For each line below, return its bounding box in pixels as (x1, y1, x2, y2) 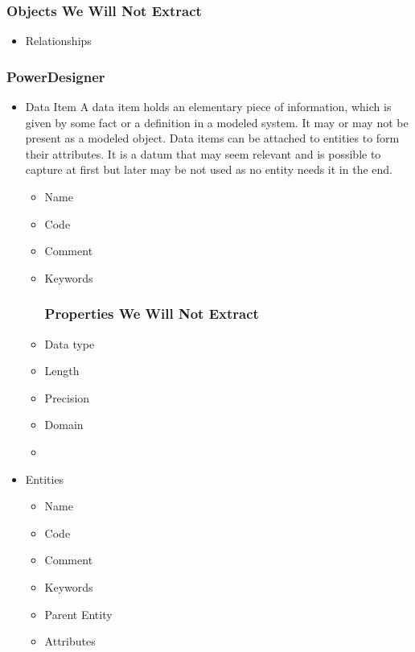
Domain (44, 416, 84, 433)
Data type (44, 335, 95, 352)
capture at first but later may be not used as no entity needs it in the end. (25, 161, 392, 178)
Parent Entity (44, 605, 113, 622)
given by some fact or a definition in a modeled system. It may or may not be (25, 113, 409, 130)
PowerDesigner (6, 66, 105, 86)
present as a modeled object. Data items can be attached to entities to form (25, 130, 400, 146)
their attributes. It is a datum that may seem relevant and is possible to (25, 145, 381, 162)
